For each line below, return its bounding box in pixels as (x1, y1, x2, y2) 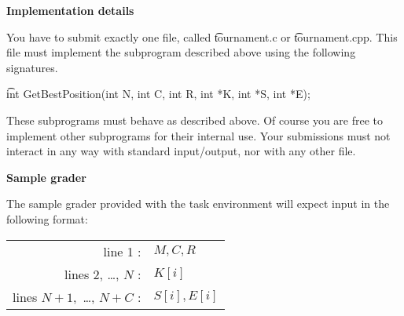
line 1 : (103, 242, 141, 260)
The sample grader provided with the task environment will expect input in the (6, 195, 390, 212)
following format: (6, 210, 88, 227)
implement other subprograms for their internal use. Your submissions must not (6, 127, 391, 143)
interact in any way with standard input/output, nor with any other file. (6, 143, 356, 159)
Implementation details (6, 2, 134, 18)
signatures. (6, 59, 58, 75)
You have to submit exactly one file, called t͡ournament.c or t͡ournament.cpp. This (6, 28, 398, 45)
